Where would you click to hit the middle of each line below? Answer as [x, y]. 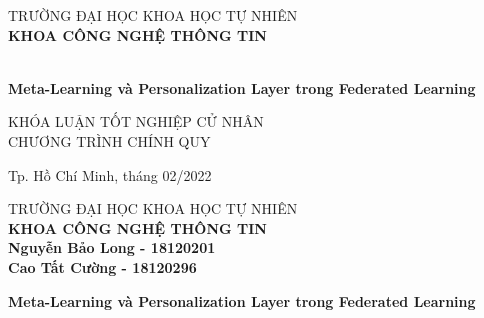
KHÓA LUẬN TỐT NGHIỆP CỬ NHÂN [136, 121]
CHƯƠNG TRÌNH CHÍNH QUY [109, 140]
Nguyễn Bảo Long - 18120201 [112, 247]
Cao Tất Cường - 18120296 [102, 266]
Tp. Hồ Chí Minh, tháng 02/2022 [110, 174]
